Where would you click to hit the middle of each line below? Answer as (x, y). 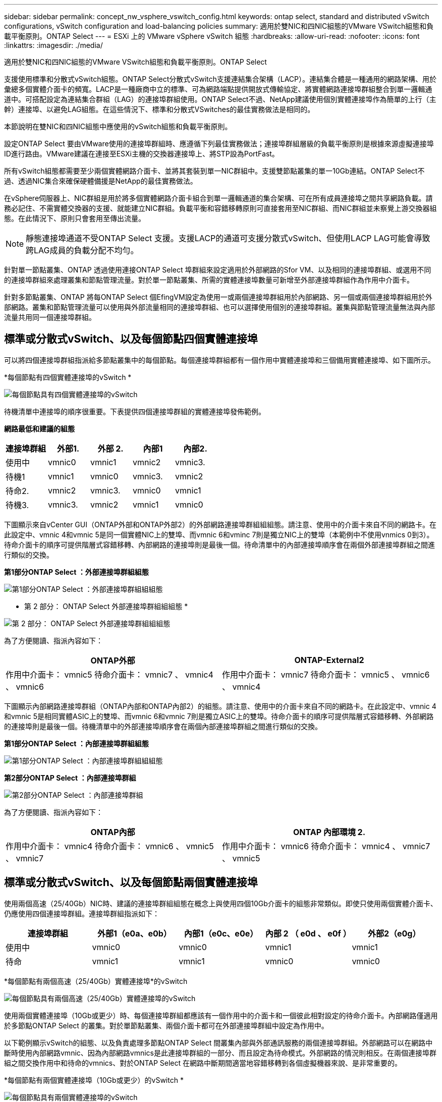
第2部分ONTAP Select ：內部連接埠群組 (70, 778)
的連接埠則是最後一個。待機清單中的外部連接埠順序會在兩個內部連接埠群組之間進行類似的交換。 (163, 726)
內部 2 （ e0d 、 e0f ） (308, 933)
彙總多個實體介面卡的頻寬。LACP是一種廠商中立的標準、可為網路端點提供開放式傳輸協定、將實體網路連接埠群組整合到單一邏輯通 (218, 89)
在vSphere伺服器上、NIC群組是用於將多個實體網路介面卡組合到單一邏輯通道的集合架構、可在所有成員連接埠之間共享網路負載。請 (218, 198)
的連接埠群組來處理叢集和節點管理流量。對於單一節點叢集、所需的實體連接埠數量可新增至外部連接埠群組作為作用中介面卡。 (209, 280)
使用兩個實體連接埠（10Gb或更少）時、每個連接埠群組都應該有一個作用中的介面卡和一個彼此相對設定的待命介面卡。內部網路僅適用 (221, 1015)
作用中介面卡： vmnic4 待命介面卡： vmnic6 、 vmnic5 (110, 846)
